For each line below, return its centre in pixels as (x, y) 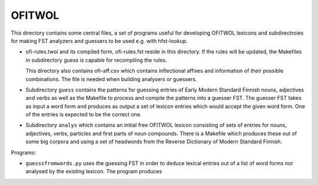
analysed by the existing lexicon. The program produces (94, 171)
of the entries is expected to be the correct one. (84, 115)
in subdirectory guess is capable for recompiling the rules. (96, 60)
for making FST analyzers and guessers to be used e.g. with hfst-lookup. (99, 41)
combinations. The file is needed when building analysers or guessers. (111, 79)
